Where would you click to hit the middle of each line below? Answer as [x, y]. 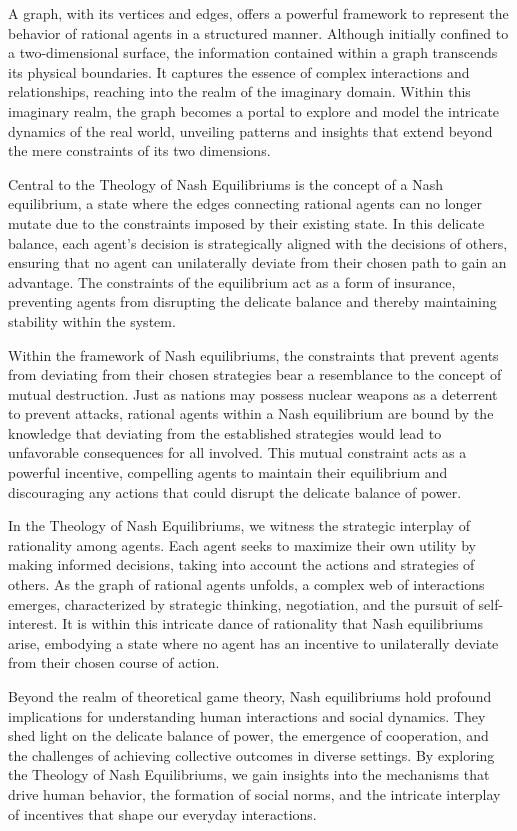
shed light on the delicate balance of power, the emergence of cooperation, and [248, 735]
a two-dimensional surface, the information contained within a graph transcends [253, 52]
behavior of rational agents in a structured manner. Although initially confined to [258, 32]
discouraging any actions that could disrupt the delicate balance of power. [235, 491]
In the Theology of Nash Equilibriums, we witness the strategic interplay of [239, 525]
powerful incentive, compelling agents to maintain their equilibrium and [228, 472]
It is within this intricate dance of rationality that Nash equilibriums [273, 623]
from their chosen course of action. [114, 662]
